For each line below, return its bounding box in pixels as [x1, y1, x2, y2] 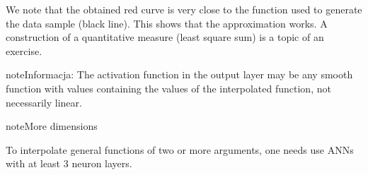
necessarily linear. [6, 95, 82, 109]
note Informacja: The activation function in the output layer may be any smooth [6, 67, 353, 82]
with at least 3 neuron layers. [6, 156, 132, 171]
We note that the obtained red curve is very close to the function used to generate [6, 2, 362, 16]
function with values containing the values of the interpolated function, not [6, 80, 331, 95]
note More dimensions [6, 119, 98, 133]
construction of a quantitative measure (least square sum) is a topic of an [6, 30, 324, 44]
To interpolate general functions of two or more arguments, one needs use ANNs [6, 142, 354, 157]
